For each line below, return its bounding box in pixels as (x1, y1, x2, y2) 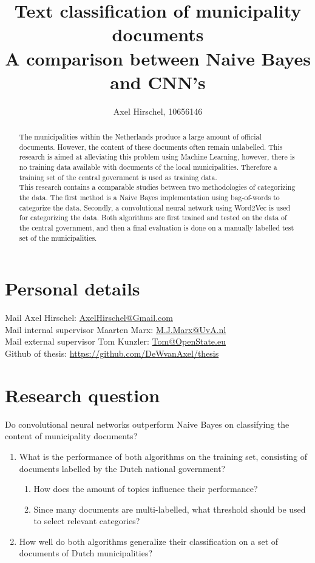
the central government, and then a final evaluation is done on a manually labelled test (19, 222, 294, 232)
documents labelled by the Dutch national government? (19, 462, 226, 474)
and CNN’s (110, 69, 206, 94)
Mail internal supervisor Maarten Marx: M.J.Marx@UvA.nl (5, 323, 226, 335)
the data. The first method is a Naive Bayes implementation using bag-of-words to (19, 192, 280, 203)
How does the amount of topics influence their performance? (33, 482, 258, 495)
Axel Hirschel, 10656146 (113, 104, 203, 117)
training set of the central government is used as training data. (19, 172, 217, 182)
